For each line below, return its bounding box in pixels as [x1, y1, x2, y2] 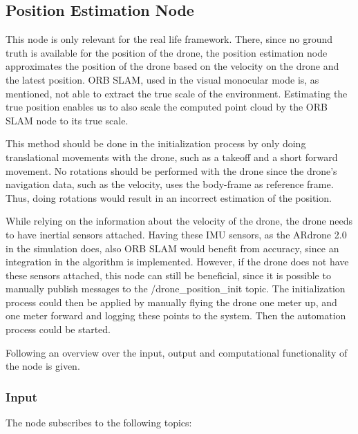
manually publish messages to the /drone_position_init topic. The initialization [6, 281, 346, 296]
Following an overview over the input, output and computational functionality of [6, 345, 348, 359]
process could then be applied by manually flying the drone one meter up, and [6, 294, 337, 309]
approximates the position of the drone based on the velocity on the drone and [6, 59, 339, 73]
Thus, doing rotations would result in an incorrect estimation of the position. [6, 190, 332, 205]
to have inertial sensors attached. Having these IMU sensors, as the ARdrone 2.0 [6, 227, 347, 241]
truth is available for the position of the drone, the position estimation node [6, 45, 328, 59]
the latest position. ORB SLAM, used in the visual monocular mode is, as [6, 72, 319, 86]
